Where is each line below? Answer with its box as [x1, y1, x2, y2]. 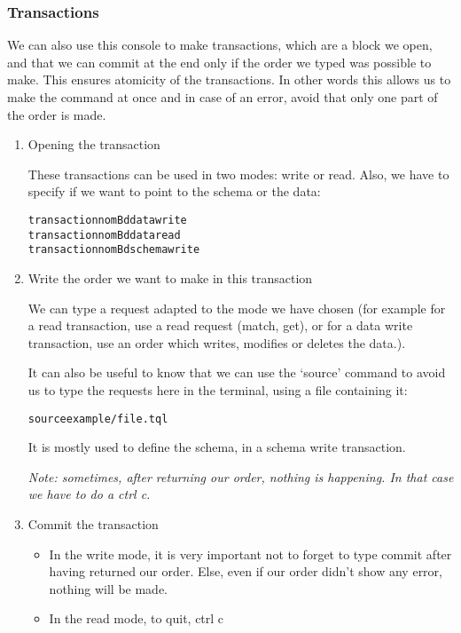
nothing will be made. [49, 579, 168, 597]
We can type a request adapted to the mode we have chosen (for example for [27, 298, 446, 317]
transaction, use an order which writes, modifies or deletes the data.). [27, 333, 406, 352]
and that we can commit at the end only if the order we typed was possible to [7, 52, 432, 71]
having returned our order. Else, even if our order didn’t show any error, [49, 562, 442, 581]
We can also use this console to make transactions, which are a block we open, [7, 36, 433, 54]
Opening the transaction [27, 135, 160, 154]
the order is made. [7, 105, 106, 123]
